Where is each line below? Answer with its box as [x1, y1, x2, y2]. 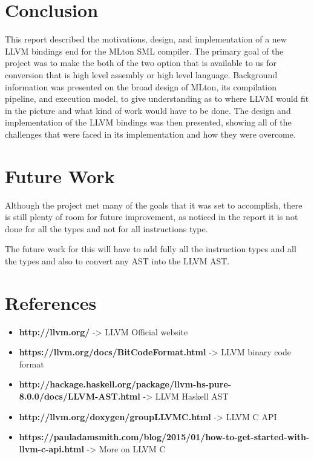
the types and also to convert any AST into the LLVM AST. [5, 254, 230, 267]
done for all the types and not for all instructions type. [5, 222, 208, 235]
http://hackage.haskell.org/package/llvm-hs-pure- [19, 378, 232, 390]
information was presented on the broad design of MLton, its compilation [5, 80, 277, 93]
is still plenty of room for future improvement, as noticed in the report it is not [5, 210, 298, 223]
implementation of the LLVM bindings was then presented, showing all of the [5, 116, 292, 129]
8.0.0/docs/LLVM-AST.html [19, 390, 140, 403]
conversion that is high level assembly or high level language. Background [5, 68, 278, 81]
